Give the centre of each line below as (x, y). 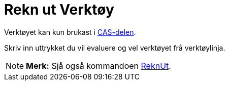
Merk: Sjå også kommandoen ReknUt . (99, 66)
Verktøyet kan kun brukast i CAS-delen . (70, 32)
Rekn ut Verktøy (59, 10)
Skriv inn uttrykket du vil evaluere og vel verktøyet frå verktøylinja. (115, 48)
